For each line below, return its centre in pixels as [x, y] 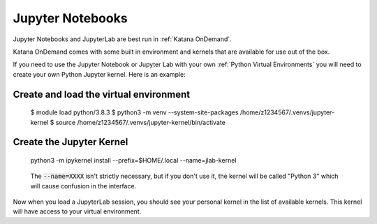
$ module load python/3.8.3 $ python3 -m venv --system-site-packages [134, 112]
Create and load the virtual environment [102, 94]
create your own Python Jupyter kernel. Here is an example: [99, 74]
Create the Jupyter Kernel [71, 142]
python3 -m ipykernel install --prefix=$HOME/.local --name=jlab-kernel [133, 160]
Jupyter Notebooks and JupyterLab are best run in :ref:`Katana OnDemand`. [122, 39]
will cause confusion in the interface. [83, 186]
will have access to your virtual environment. [77, 211]
